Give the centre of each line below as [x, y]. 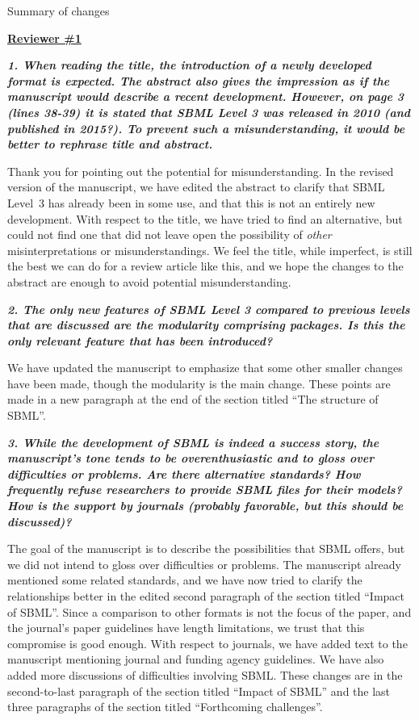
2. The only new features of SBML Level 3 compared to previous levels [209, 309]
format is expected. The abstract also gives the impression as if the [199, 80]
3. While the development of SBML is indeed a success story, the [193, 442]
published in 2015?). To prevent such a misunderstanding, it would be [206, 128]
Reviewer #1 [44, 38]
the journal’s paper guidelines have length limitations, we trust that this [186, 628]
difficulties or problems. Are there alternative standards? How [184, 473]
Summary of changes [59, 10]
